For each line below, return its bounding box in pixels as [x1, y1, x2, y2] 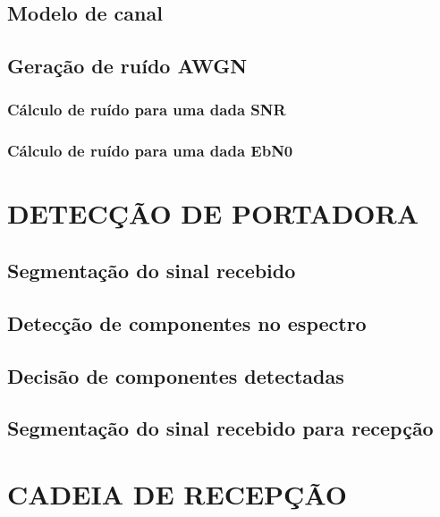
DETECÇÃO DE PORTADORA [7, 195, 419, 232]
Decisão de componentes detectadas [7, 361, 344, 389]
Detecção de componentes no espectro [7, 309, 367, 336]
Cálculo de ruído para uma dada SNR [7, 98, 286, 121]
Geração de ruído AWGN [7, 52, 248, 80]
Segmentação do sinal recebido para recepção [7, 414, 434, 442]
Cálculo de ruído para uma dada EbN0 [7, 140, 293, 162]
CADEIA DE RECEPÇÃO [7, 475, 347, 512]
